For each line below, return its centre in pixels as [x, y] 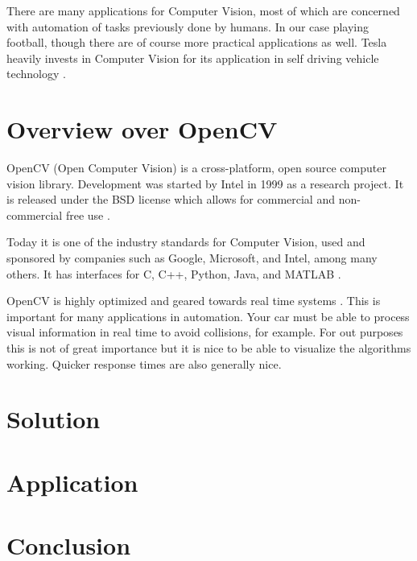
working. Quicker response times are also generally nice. [144, 363]
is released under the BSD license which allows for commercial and [171, 199]
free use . [88, 214]
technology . [36, 74]
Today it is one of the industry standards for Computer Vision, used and [186, 242]
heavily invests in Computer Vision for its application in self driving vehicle [193, 58]
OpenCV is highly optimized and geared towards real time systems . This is [194, 301]
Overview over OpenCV [142, 129]
